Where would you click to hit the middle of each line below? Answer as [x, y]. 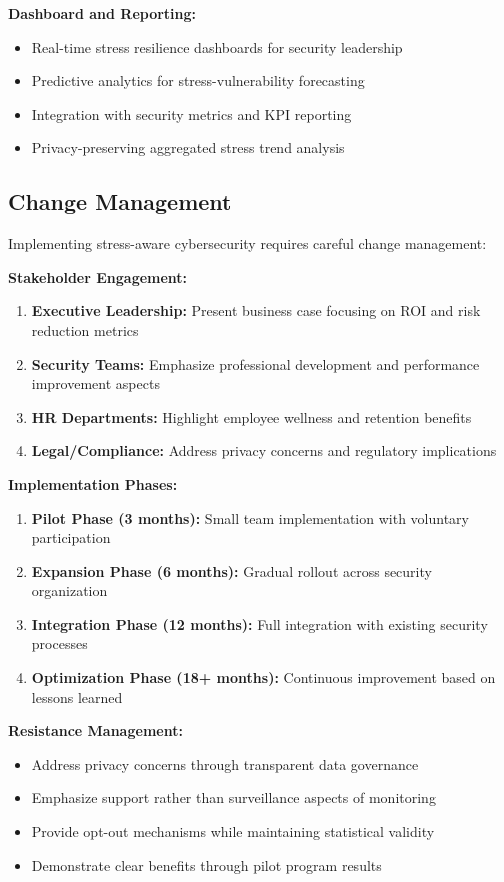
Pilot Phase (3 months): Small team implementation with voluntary [250, 517]
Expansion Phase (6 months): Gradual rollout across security [231, 570]
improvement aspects [95, 383]
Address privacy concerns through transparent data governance [225, 763]
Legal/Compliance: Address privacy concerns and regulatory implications [264, 450]
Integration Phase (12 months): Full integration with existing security [259, 623]
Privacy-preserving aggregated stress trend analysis [188, 147]
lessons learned [77, 696]
